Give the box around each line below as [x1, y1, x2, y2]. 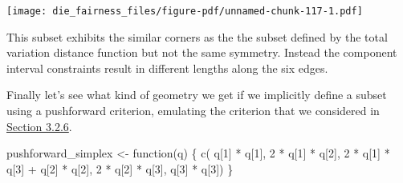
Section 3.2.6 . [6, 117, 72, 134]
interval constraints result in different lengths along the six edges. [6, 59, 328, 76]
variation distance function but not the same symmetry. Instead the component [6, 44, 397, 61]
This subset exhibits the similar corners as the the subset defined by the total [6, 28, 388, 45]
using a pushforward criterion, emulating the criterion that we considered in [6, 102, 380, 119]
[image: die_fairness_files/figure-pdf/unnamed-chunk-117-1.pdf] [6, 6, 363, 17]
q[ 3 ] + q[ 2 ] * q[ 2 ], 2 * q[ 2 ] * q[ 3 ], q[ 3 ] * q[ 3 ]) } [6, 160, 234, 177]
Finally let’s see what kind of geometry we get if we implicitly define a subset [6, 86, 387, 103]
